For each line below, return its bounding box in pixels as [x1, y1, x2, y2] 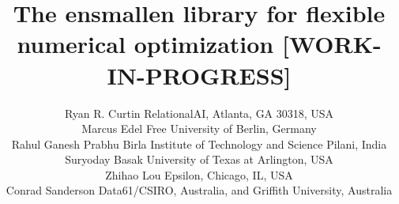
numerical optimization [17, 28, 274, 60]
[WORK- [281, 28, 382, 60]
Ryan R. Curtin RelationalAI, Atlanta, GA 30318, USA [64, 104, 334, 121]
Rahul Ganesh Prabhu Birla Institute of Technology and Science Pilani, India [11, 135, 387, 152]
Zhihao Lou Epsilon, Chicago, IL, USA [105, 166, 293, 183]
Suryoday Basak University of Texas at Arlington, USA [65, 151, 333, 168]
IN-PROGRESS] [107, 59, 292, 91]
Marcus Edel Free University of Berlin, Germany [81, 120, 317, 137]
